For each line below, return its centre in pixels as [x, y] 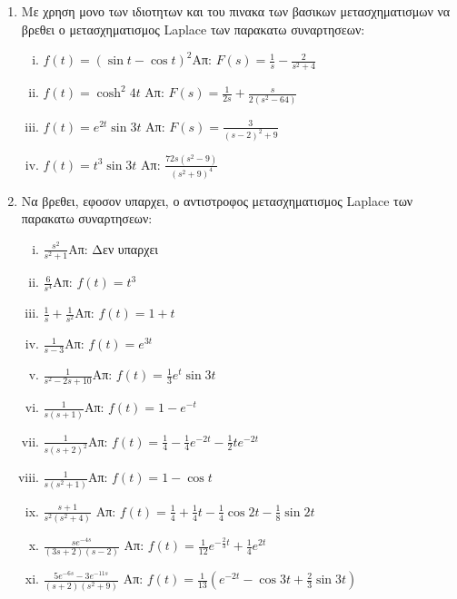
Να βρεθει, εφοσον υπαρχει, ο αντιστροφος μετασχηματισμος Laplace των [217, 200]
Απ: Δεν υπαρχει [114, 248]
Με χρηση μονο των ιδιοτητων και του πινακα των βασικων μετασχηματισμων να [236, 11]
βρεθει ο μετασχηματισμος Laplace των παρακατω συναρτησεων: [193, 29]
